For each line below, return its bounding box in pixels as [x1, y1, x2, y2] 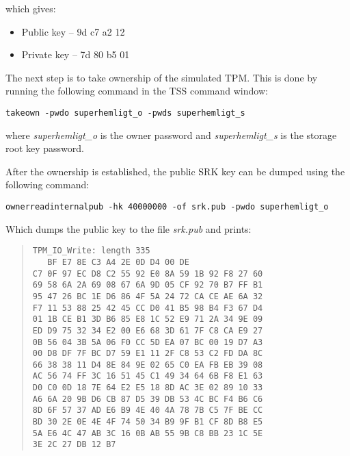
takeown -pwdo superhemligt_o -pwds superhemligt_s [5, 107, 245, 118]
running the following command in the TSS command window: [5, 84, 268, 98]
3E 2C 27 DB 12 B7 [32, 440, 116, 450]
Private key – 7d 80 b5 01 [21, 47, 130, 62]
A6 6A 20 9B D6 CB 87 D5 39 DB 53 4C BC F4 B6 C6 [32, 394, 263, 404]
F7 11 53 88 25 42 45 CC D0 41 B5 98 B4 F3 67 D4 [32, 303, 263, 313]
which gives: [5, 1, 56, 15]
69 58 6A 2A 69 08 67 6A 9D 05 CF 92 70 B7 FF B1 [32, 280, 263, 290]
